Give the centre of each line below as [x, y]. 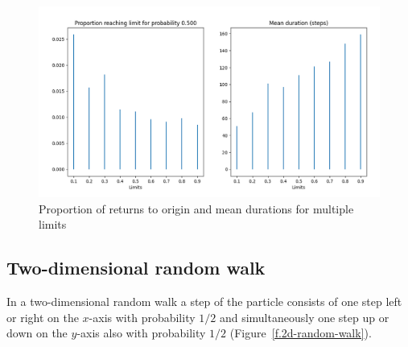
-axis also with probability [141, 333]
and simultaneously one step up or [304, 317]
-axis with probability [142, 317]
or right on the [43, 317]
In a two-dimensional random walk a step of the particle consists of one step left [204, 302]
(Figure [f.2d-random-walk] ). [301, 333]
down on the [37, 333]
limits [53, 224]
